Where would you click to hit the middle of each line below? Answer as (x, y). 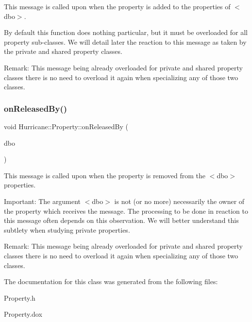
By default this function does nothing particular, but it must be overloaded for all (126, 32)
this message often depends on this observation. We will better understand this (121, 220)
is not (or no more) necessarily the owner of (179, 201)
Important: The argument (42, 201)
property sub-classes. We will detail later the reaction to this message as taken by (125, 42)
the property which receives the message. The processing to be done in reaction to (126, 211)
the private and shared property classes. (63, 51)
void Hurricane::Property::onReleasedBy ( (66, 126)
